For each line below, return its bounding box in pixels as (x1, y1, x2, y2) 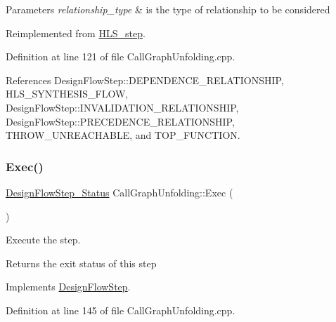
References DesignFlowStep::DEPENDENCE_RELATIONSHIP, (6, 72, 284, 87)
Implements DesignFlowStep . (6, 279, 131, 294)
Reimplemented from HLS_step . (6, 25, 146, 40)
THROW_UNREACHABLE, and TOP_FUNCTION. (6, 128, 240, 142)
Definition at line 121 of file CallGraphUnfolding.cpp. (6, 49, 235, 64)
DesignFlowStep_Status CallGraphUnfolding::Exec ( (6, 185, 233, 199)
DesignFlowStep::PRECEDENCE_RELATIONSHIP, (6, 114, 235, 128)
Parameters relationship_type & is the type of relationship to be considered (6, 2, 330, 16)
